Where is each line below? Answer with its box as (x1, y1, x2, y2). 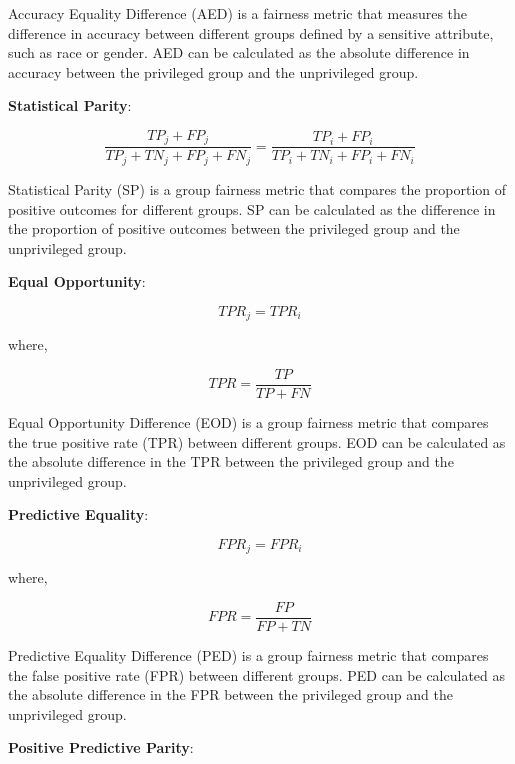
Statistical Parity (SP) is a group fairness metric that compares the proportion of (8, 178, 507, 199)
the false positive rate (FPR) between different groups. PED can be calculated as (8, 664, 506, 685)
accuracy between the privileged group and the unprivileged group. (8, 61, 419, 82)
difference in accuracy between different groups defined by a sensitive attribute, (8, 22, 494, 43)
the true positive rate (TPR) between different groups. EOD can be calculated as (8, 431, 506, 452)
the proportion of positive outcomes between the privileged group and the (8, 218, 460, 239)
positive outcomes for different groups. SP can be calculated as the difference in (8, 198, 496, 219)
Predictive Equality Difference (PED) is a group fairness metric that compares (8, 645, 489, 666)
